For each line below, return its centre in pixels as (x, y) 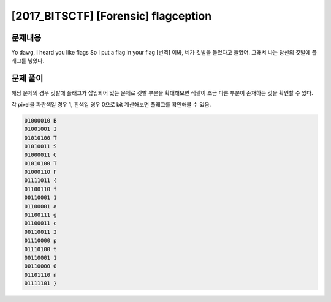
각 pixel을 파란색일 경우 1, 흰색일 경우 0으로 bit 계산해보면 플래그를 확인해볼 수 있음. (111, 104)
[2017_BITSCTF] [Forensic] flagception (112, 16)
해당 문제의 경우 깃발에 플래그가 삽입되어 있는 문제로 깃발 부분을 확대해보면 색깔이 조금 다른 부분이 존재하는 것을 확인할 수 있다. (162, 93)
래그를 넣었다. (28, 61)
